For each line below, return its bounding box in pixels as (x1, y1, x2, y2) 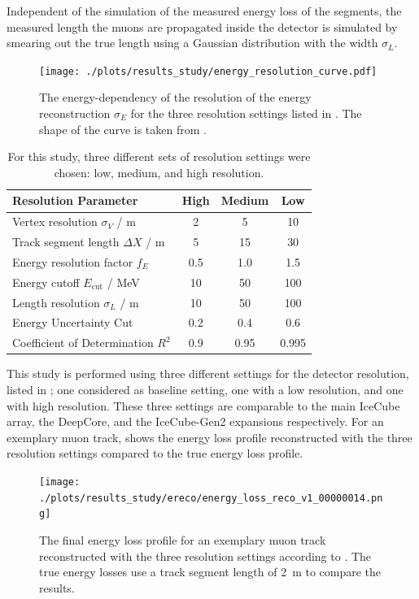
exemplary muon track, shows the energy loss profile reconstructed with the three (7, 428, 412, 445)
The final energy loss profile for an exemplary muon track (39, 531, 326, 548)
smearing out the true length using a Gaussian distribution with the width (7, 34, 378, 51)
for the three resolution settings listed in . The (130, 105, 362, 122)
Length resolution (12, 293, 100, 310)
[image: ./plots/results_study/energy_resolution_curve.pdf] (39, 65, 378, 77)
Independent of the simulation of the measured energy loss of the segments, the (7, 2, 402, 19)
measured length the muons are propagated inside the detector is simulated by (7, 18, 398, 35)
